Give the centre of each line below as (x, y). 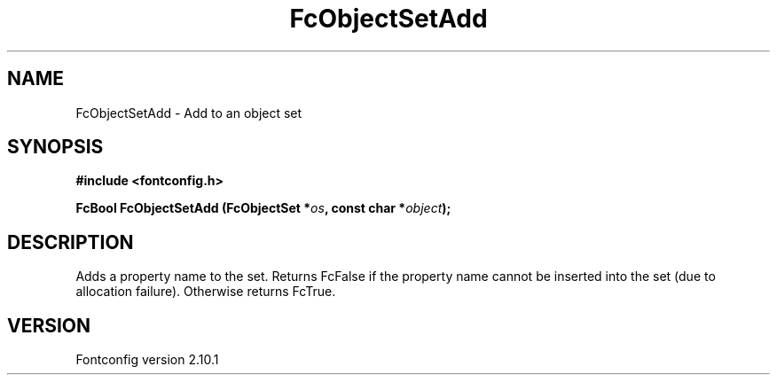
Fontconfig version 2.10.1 (147, 360)
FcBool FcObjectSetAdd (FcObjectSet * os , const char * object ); (263, 208)
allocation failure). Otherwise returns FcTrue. (206, 292)
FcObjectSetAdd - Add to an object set (189, 113)
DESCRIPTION (71, 242)
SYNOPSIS (55, 147)
